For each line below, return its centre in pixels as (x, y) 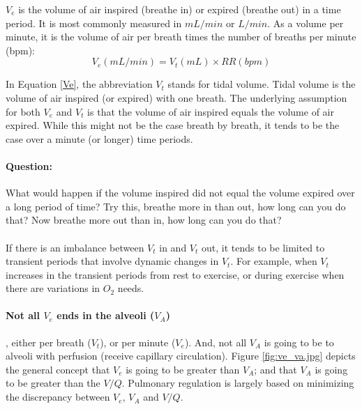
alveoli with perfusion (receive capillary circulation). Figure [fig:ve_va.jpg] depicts (181, 356)
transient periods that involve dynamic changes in (112, 261)
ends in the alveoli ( (106, 315)
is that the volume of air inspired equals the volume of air (211, 111)
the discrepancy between (58, 397)
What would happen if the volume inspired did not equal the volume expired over (180, 193)
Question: (29, 165)
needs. (131, 288)
